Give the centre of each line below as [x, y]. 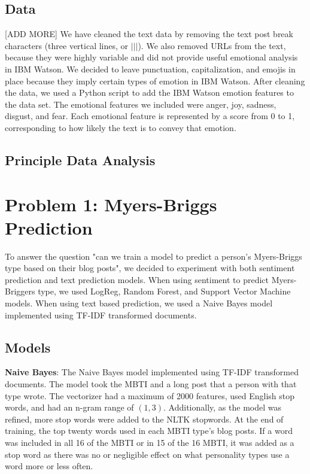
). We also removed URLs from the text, [212, 45]
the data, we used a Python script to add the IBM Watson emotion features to [149, 92]
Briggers [20, 291]
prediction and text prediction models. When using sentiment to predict [137, 279]
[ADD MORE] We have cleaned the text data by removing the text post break [149, 34]
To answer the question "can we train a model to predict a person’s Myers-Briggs [154, 256]
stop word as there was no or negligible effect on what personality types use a [147, 454]
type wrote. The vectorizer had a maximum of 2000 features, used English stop [150, 395]
